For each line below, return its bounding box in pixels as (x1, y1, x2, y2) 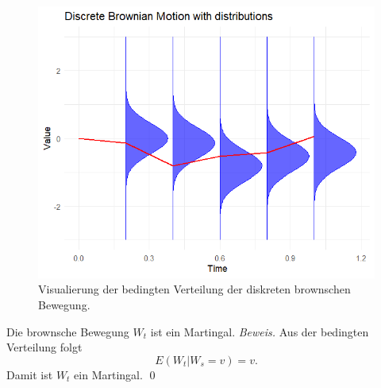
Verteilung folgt (6, 339, 83, 355)
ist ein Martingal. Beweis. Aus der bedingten (150, 323, 369, 339)
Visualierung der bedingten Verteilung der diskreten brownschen (38, 281, 351, 297)
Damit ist (6, 366, 53, 382)
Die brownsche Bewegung (6, 323, 129, 339)
